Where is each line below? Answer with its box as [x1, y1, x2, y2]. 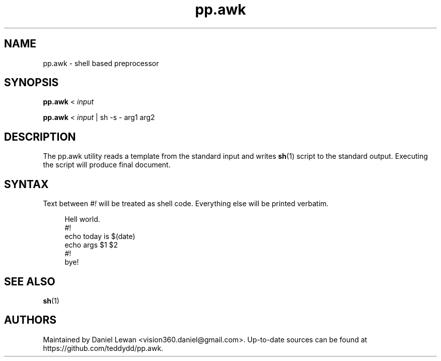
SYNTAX [4, 177, 49, 191]
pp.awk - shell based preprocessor [43, 58, 159, 68]
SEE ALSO [4, 275, 55, 288]
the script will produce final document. [43, 160, 171, 169]
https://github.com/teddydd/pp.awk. [43, 343, 164, 352]
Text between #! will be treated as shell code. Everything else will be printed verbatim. [43, 199, 329, 208]
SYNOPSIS [4, 76, 59, 89]
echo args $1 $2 [64, 240, 118, 250]
